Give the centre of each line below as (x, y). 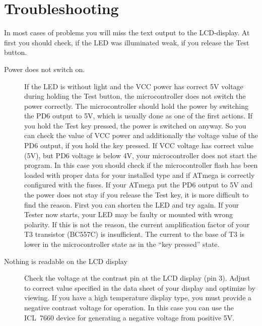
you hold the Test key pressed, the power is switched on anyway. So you (135, 125)
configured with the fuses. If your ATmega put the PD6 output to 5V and (138, 185)
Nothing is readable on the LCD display (66, 261)
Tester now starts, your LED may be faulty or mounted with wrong (129, 214)
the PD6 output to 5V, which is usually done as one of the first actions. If (139, 116)
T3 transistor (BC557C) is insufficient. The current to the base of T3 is (135, 234)
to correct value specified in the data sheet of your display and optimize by (140, 287)
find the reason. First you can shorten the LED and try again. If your (132, 204)
